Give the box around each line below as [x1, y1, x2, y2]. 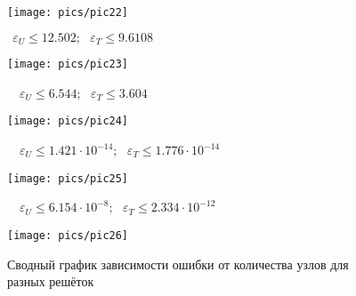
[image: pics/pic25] [7, 172, 129, 185]
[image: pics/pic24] [7, 115, 129, 128]
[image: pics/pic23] [7, 58, 129, 71]
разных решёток [7, 272, 94, 291]
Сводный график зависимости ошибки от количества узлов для [7, 254, 349, 273]
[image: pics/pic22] [7, 6, 129, 19]
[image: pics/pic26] [7, 228, 129, 242]
